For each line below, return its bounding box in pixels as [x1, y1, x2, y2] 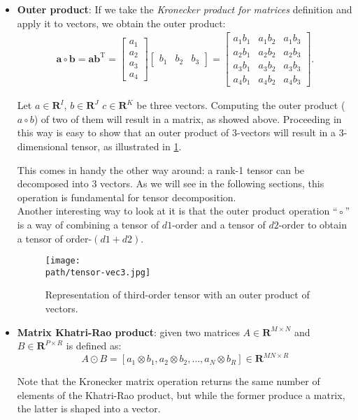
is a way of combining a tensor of [17, 217, 159, 231]
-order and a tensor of [172, 217, 266, 231]
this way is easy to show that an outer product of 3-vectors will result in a [17, 125, 336, 140]
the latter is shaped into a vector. [17, 401, 161, 416]
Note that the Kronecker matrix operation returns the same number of [17, 374, 320, 389]
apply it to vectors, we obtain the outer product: [17, 15, 226, 30]
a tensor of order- [17, 231, 92, 245]
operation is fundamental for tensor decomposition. [17, 189, 236, 204]
